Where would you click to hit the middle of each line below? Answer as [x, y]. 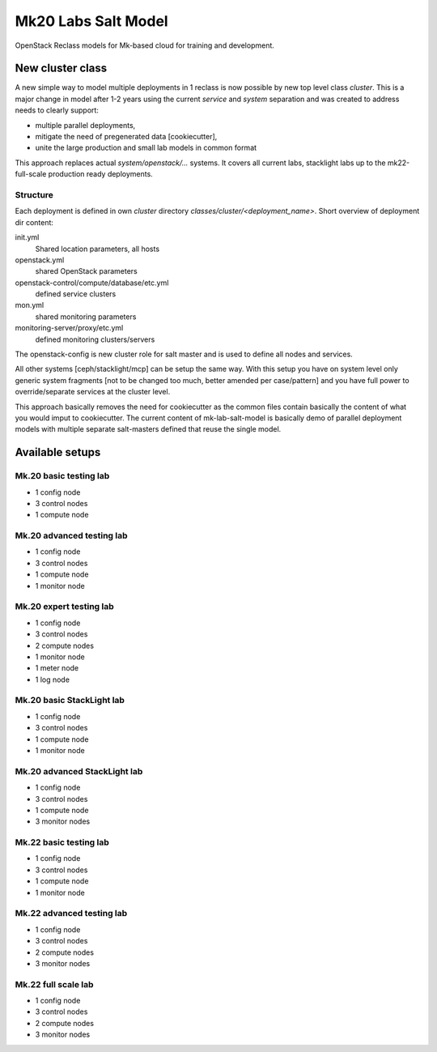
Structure [34, 194]
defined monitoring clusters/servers [95, 339]
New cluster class [61, 68]
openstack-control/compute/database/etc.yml [92, 283]
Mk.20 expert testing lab [65, 607]
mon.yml [30, 305]
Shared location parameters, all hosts [98, 249]
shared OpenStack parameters [86, 271]
